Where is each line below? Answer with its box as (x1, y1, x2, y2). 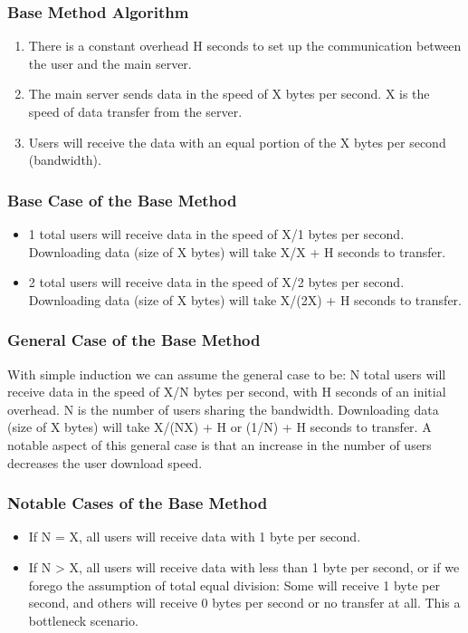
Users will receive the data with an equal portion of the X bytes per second (28, 132, 446, 151)
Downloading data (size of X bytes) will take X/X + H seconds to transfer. (28, 242, 446, 261)
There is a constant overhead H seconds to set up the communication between (28, 36, 462, 55)
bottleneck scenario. (28, 610, 138, 629)
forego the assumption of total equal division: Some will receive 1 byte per (28, 575, 440, 594)
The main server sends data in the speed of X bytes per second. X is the (28, 84, 430, 103)
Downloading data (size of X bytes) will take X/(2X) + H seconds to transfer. (28, 290, 462, 309)
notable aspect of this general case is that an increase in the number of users (7, 435, 432, 454)
